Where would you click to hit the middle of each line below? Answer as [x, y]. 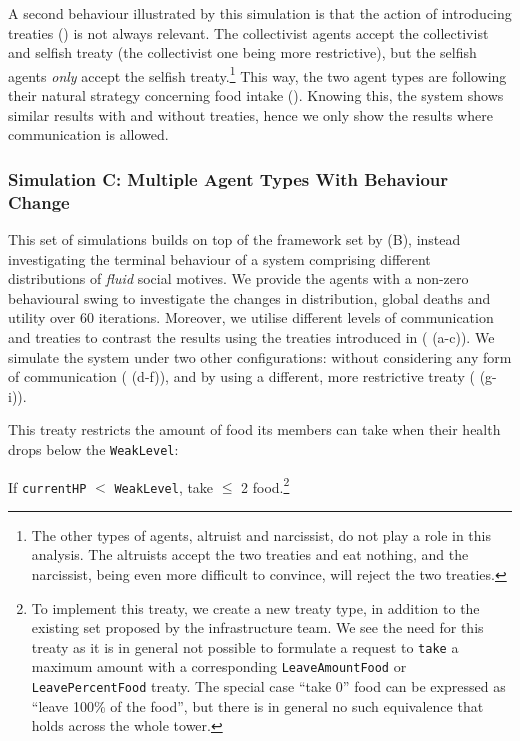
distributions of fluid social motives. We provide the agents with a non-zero [238, 278]
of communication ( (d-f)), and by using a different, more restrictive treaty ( [242, 376]
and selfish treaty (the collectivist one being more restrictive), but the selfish [242, 52]
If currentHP [47, 486]
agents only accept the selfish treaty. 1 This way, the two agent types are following [257, 74]
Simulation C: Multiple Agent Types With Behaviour [228, 178]
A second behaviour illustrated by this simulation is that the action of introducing [260, 13]
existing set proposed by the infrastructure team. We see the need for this [257, 627]
